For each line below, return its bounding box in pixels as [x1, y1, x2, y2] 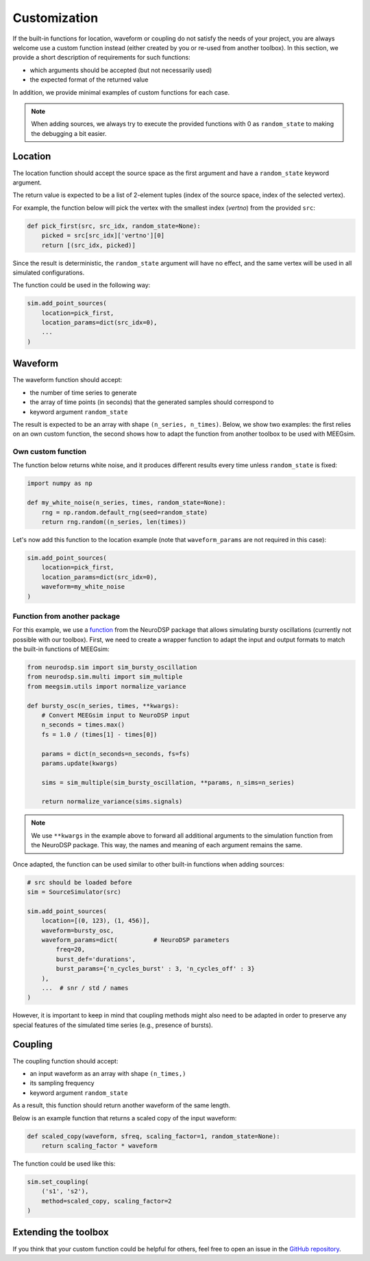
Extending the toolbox [12, 1227, 109, 1238]
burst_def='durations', [56, 955, 136, 963]
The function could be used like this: [12, 1159, 116, 1168]
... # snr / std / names [41, 984, 129, 991]
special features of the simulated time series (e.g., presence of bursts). [12, 1021, 213, 1029]
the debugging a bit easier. [31, 129, 107, 137]
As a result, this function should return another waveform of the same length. [12, 1101, 231, 1109]
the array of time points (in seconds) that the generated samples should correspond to [29, 398, 274, 406]
